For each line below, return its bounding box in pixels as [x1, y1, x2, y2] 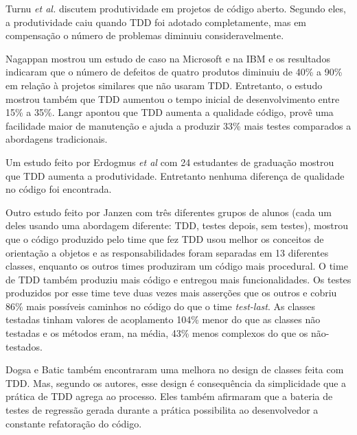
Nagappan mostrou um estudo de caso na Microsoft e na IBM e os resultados [5, 51, 330, 65]
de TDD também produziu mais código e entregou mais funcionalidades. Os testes [5, 272, 352, 286]
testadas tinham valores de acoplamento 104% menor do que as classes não [5, 312, 321, 327]
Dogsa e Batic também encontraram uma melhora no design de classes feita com [5, 362, 344, 377]
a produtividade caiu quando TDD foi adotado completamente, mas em [5, 14, 307, 29]
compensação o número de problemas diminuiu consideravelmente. [5, 28, 284, 43]
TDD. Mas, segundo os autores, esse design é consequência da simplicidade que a [5, 375, 347, 390]
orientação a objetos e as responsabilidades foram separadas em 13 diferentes [5, 245, 329, 259]
